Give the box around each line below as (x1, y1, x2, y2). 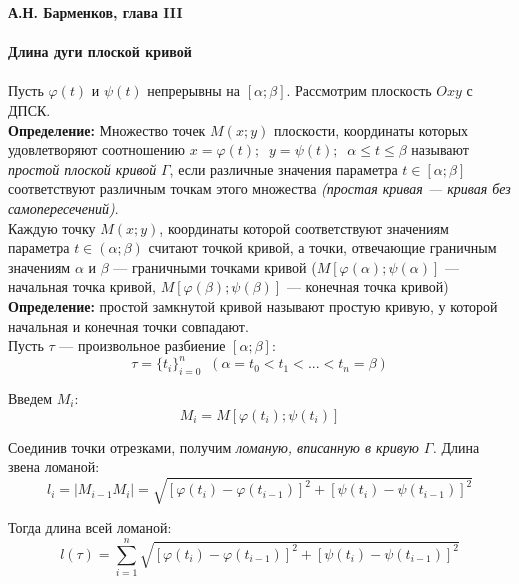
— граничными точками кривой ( (113, 256, 317, 277)
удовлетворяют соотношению (8, 139, 186, 160)
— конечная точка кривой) (286, 276, 449, 297)
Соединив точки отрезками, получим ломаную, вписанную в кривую (8, 436, 419, 457)
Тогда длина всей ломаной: (8, 517, 172, 538)
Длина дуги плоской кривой (8, 41, 192, 62)
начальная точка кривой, (8, 276, 156, 297)
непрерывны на (147, 80, 241, 101)
